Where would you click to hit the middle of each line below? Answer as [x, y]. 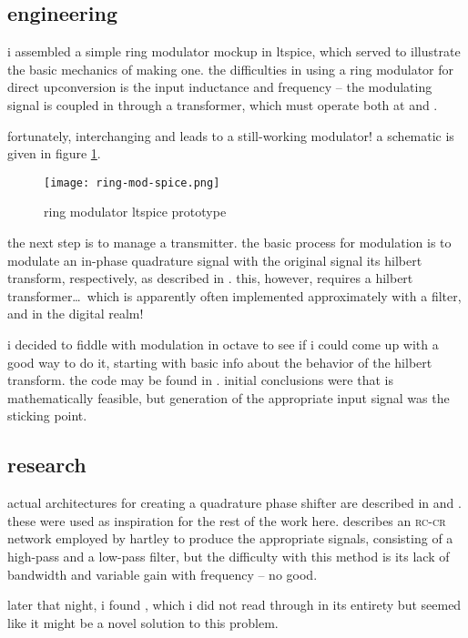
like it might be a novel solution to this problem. [143, 622]
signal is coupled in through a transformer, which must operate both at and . [223, 104]
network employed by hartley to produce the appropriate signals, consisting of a [230, 538]
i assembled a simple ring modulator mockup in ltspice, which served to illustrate [234, 51]
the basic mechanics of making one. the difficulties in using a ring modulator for [231, 69]
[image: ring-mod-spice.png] [132, 182]
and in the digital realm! [76, 314]
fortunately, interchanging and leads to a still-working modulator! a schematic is [231, 135]
